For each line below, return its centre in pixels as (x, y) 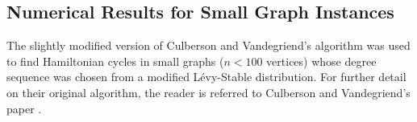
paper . (24, 108)
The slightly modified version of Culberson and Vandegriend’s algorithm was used (208, 45)
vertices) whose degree (321, 61)
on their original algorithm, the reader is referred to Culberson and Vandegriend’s (208, 92)
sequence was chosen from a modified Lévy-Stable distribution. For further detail (206, 77)
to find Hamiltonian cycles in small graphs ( (115, 61)
